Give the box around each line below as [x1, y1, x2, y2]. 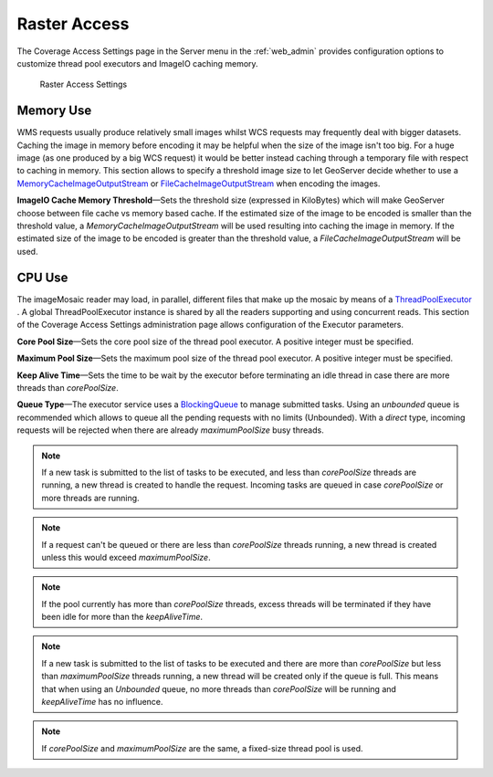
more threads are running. [41, 492, 141, 503]
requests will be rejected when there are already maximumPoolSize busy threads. [16, 425, 324, 436]
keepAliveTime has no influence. [41, 697, 163, 708]
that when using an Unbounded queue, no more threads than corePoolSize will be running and [41, 683, 397, 694]
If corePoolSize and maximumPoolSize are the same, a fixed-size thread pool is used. [41, 742, 363, 753]
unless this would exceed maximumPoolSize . [41, 551, 211, 562]
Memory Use [16, 103, 92, 119]
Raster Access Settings [39, 79, 128, 90]
